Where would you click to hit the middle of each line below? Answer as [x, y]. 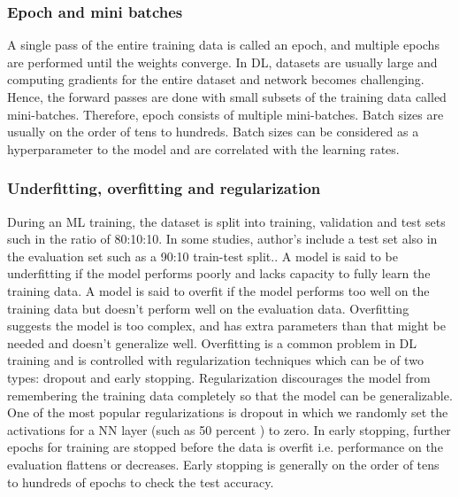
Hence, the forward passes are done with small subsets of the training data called [227, 97]
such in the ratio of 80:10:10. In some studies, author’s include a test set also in [222, 239]
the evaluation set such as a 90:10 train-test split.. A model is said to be [203, 256]
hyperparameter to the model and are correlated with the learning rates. [203, 148]
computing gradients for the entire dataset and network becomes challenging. [216, 79]
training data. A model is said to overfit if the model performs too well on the [218, 290]
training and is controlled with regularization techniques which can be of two [215, 360]
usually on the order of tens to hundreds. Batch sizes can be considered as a [213, 132]
